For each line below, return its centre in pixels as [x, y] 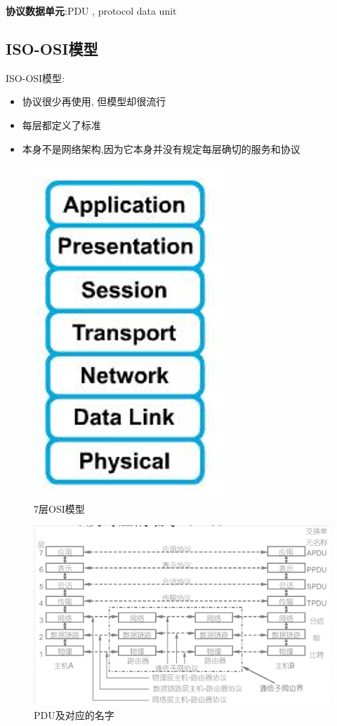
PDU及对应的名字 [74, 715]
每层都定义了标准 [61, 125]
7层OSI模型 [59, 508]
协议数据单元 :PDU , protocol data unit [91, 11]
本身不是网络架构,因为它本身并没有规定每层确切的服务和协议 [161, 148]
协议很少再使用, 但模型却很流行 [94, 101]
